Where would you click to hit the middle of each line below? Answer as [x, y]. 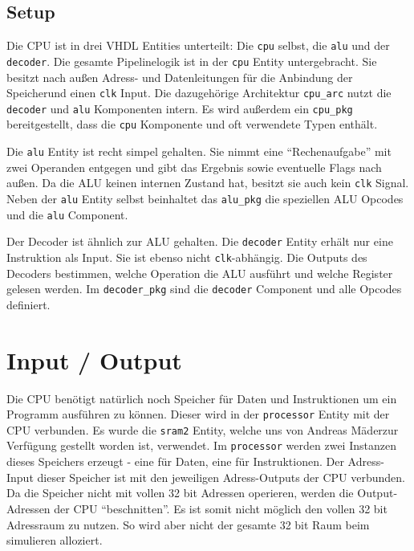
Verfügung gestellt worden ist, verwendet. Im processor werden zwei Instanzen [201, 445]
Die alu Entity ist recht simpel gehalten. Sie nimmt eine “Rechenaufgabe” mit [199, 151]
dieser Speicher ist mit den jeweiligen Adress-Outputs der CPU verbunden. [221, 477]
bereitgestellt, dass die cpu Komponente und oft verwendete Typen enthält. [192, 124]
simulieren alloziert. [55, 540]
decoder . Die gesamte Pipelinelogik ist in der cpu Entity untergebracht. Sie [192, 61]
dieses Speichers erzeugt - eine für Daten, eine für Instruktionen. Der [175, 461]
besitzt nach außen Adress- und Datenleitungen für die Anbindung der [180, 77]
